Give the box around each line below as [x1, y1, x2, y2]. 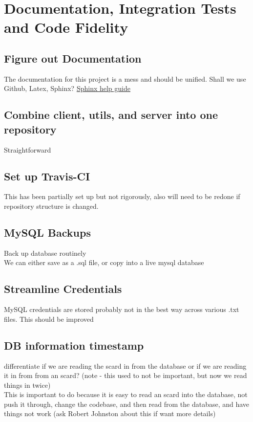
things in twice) [4, 379, 51, 390]
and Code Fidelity [4, 17, 128, 37]
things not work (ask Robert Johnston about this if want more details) [4, 408, 216, 419]
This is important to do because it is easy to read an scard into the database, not [4, 389, 248, 400]
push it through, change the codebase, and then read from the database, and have [4, 399, 250, 409]
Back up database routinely [4, 247, 86, 258]
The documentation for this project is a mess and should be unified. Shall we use [4, 73, 246, 84]
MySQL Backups [4, 224, 91, 240]
